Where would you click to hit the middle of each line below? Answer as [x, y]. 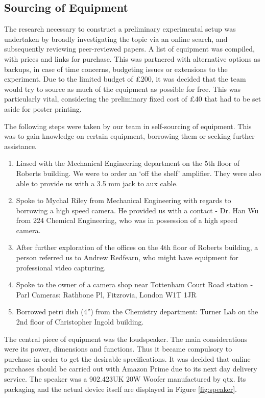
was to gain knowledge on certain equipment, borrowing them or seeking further [129, 136]
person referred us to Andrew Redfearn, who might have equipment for [127, 257]
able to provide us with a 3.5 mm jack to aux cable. [97, 183]
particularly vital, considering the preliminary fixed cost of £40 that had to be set [133, 99]
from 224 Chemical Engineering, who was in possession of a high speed [127, 220]
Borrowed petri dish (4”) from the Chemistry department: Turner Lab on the [137, 312]
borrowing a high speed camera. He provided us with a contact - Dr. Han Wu [137, 210]
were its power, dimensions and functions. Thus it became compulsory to [118, 349]
